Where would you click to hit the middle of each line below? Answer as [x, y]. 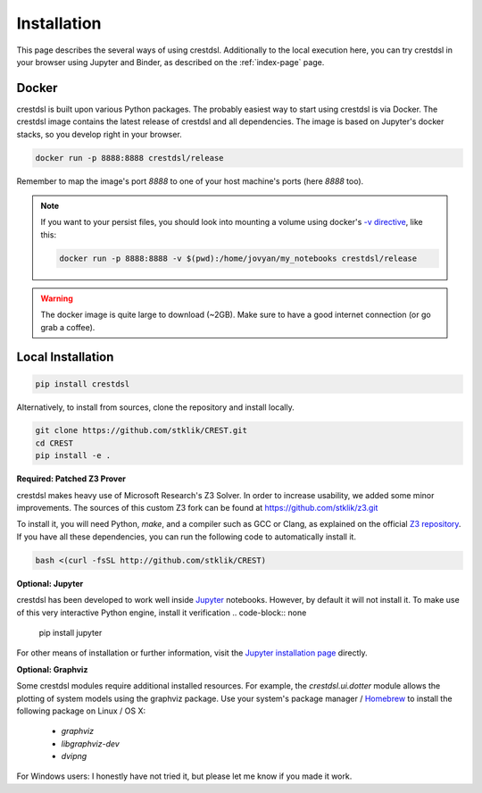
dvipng [74, 756]
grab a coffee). [68, 327]
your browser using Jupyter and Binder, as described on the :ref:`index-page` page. [170, 62]
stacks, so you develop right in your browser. [99, 134]
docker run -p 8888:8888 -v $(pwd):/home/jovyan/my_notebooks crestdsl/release [238, 258]
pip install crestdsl [83, 384]
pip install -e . [73, 456]
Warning [57, 298]
